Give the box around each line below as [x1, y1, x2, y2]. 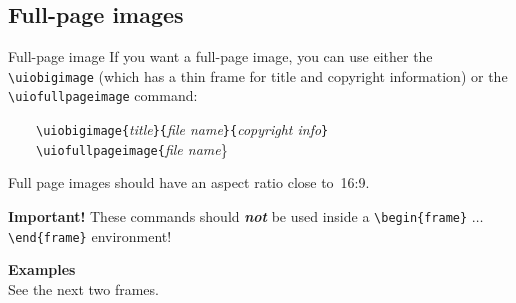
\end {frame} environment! [8, 225, 172, 246]
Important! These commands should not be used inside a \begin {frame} [8, 206, 468, 227]
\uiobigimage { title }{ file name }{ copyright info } [36, 119, 329, 140]
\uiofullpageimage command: [8, 85, 198, 106]
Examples [8, 259, 76, 280]
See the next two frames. [8, 278, 159, 299]
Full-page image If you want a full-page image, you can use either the [8, 46, 433, 67]
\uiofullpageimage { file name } [36, 138, 228, 159]
